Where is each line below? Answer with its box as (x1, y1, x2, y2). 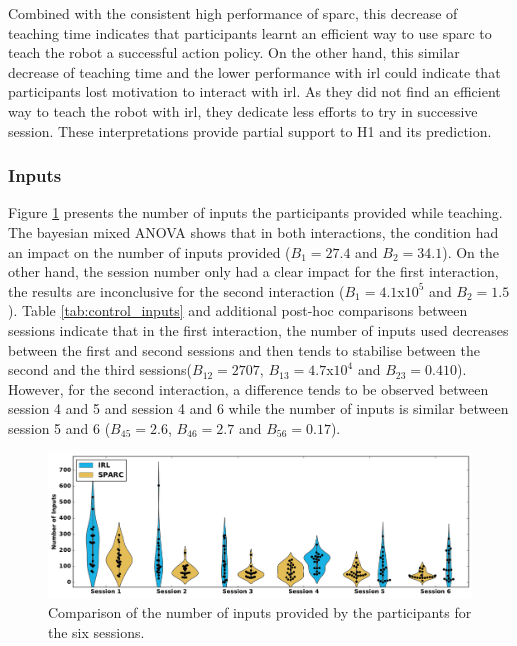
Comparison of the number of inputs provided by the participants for (48, 601, 472, 622)
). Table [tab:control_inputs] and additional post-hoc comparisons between (8, 300, 468, 321)
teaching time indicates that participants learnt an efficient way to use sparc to (8, 22, 492, 43)
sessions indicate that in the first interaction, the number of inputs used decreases (8, 319, 509, 340)
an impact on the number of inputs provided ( (8, 241, 291, 262)
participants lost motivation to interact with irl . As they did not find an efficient (8, 81, 501, 102)
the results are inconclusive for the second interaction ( (8, 280, 345, 301)
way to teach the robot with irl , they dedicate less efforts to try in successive (8, 100, 478, 121)
